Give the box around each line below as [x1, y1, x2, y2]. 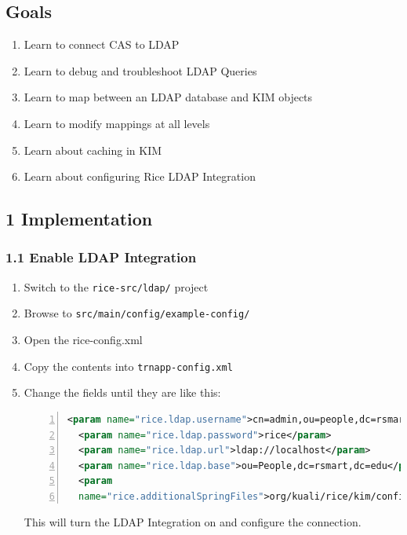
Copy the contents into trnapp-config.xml [24, 357, 233, 374]
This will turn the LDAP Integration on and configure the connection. [24, 514, 362, 530]
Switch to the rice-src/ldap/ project [24, 278, 209, 295]
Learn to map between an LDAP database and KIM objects [24, 89, 313, 105]
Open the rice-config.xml [24, 332, 143, 348]
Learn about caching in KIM [24, 141, 162, 158]
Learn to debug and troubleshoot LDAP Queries [24, 62, 257, 79]
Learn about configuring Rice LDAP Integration [24, 168, 256, 185]
